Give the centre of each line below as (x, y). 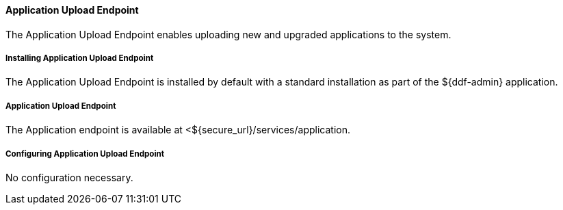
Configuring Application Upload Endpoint (85, 154)
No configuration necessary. (69, 177)
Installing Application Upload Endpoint (80, 58)
